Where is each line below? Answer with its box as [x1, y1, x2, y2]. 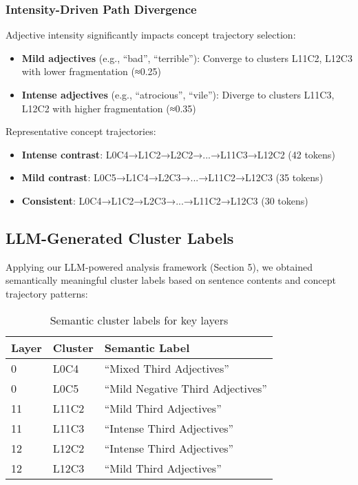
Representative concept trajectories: [6, 124, 156, 138]
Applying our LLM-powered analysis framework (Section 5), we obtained [6, 259, 313, 274]
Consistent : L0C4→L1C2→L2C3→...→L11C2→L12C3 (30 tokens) [21, 193, 308, 207]
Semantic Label [104, 339, 190, 355]
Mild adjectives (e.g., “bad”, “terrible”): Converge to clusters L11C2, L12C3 [21, 50, 352, 65]
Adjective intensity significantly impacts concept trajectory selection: [6, 28, 296, 42]
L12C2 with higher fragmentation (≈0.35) [21, 101, 196, 115]
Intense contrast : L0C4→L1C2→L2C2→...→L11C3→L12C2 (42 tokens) [21, 147, 335, 161]
